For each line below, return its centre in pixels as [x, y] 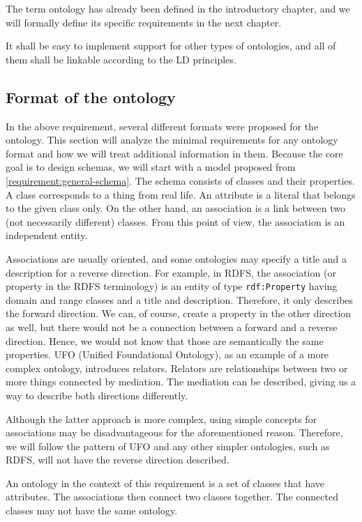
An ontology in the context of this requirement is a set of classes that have [165, 483]
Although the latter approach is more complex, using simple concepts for [161, 419]
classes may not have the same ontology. [92, 511]
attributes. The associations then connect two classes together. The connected [172, 497]
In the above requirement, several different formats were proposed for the [162, 126]
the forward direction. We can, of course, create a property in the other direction [179, 313]
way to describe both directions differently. [97, 395]
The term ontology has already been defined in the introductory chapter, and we [178, 8]
